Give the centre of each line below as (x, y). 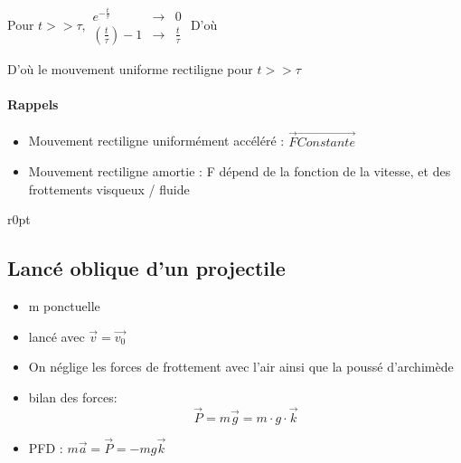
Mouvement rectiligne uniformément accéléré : (156, 141)
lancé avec (56, 336)
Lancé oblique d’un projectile (146, 268)
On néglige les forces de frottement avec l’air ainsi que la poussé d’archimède (241, 367)
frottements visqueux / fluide (109, 189)
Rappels (33, 104)
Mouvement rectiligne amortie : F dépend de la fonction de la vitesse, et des (240, 171)
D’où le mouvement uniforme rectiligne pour (130, 69)
